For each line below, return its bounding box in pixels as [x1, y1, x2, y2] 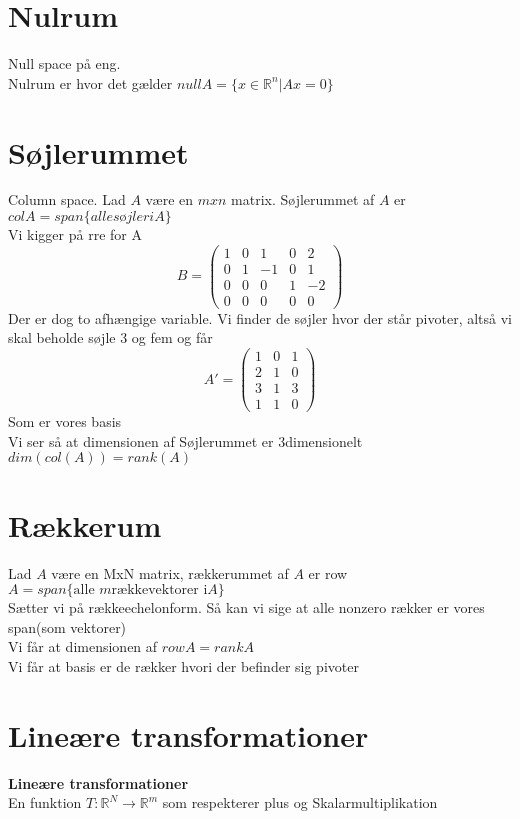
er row [308, 562, 348, 583]
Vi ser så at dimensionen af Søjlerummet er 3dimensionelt [8, 430, 363, 451]
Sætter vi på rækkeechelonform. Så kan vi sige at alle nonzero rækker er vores [8, 597, 485, 618]
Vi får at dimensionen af [8, 636, 158, 657]
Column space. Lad [8, 189, 126, 210]
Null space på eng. [8, 53, 121, 74]
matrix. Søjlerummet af [231, 189, 375, 210]
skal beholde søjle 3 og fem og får [8, 327, 213, 348]
